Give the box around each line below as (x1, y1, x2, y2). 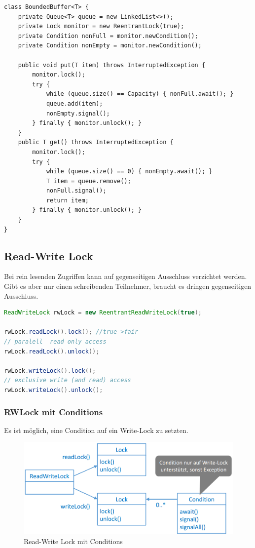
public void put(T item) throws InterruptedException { (18, 61, 206, 69)
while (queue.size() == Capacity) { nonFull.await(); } (46, 90, 234, 98)
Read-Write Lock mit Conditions (24, 536, 123, 546)
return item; (46, 196, 89, 204)
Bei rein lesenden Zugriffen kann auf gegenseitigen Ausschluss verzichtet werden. (4, 271, 247, 281)
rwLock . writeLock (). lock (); (4, 367, 96, 374)
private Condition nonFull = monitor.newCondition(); (18, 32, 198, 39)
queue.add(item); (46, 100, 103, 107)
